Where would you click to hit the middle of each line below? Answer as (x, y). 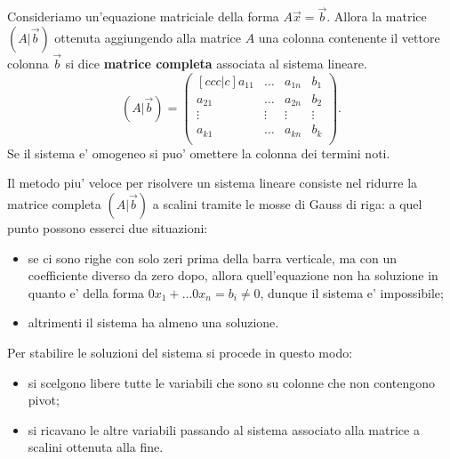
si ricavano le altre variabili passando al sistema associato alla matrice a (224, 429)
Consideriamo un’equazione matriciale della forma (143, 16)
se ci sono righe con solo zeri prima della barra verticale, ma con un (212, 258)
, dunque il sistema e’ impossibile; (352, 292)
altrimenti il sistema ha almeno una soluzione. (153, 322)
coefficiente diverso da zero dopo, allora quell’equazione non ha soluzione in (233, 275)
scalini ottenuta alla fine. (96, 447)
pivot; (44, 400)
